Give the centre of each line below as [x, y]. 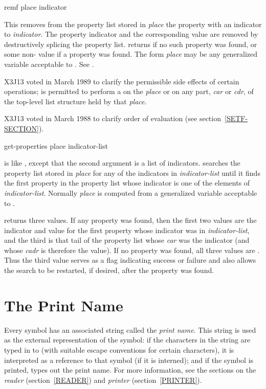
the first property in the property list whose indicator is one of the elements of [127, 183]
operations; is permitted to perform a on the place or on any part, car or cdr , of [129, 91]
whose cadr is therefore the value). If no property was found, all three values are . [132, 250]
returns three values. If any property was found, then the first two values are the [130, 220]
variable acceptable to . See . [49, 64]
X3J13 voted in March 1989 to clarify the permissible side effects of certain [122, 81]
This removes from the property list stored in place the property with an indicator [133, 24]
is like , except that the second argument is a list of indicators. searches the [122, 163]
